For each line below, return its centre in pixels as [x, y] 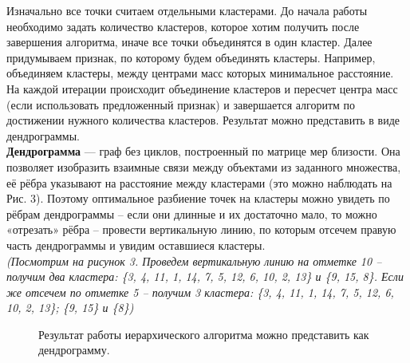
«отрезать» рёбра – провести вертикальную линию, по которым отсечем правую [201, 229]
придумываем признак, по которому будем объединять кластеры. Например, [191, 57]
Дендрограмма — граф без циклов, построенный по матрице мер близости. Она [203, 151]
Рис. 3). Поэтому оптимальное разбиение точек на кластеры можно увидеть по [198, 198]
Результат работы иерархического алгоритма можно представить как [204, 334]
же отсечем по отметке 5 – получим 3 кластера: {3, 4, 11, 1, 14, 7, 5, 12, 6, [200, 292]
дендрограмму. [74, 350]
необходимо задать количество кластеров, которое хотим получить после [183, 26]
